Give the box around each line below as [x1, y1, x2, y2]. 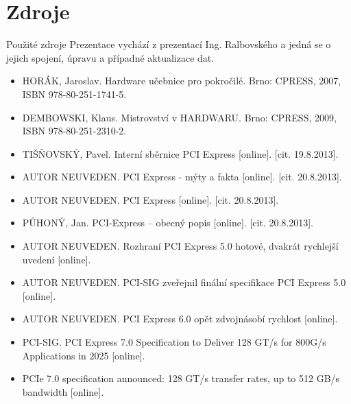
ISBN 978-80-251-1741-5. [22, 86, 127, 101]
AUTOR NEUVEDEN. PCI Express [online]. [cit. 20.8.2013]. [22, 192, 279, 206]
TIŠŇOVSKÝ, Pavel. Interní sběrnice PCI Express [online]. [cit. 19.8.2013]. [22, 146, 339, 161]
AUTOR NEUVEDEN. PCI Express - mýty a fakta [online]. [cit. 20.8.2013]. [22, 169, 342, 184]
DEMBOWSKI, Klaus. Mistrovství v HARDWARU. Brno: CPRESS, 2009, [22, 110, 337, 124]
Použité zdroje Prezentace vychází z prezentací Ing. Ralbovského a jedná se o [6, 37, 331, 51]
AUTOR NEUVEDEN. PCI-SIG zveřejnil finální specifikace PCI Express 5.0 [22, 275, 346, 289]
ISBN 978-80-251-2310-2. [22, 123, 127, 138]
